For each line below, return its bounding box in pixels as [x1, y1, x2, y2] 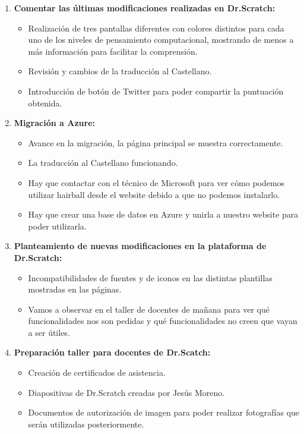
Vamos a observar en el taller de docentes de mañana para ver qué [28, 303, 270, 315]
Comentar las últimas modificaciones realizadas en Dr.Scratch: [14, 2, 275, 14]
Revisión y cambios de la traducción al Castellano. [28, 65, 212, 77]
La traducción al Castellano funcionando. [28, 156, 178, 169]
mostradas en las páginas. [28, 283, 122, 295]
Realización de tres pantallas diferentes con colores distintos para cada [28, 21, 284, 34]
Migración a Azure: [14, 117, 95, 129]
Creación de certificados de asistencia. [28, 366, 166, 379]
